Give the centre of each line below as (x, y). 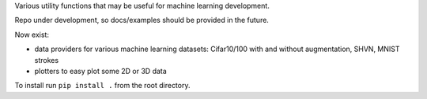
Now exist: (32, 35)
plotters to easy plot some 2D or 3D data (101, 71)
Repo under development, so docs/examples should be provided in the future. (142, 20)
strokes (47, 60)
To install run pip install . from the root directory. (102, 86)
